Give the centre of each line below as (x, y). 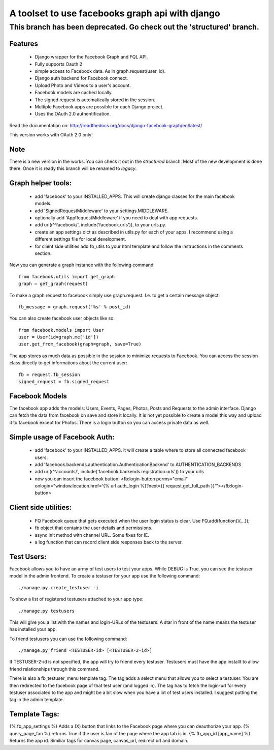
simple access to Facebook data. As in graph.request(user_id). (100, 71)
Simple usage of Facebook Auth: (62, 437)
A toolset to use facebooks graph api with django (115, 13)
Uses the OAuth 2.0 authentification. (73, 114)
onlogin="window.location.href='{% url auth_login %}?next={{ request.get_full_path (122, 486)
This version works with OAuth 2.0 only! (51, 135)
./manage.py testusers (47, 611)
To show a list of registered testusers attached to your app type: (76, 599)
